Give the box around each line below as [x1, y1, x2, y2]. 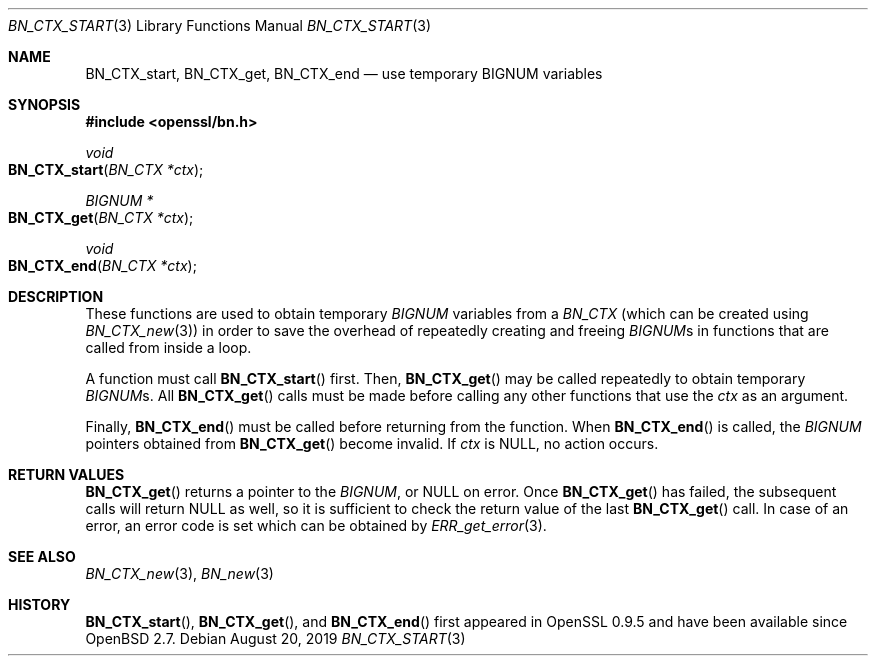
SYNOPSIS [8, 96, 81, 113]
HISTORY [8, 596, 71, 613]
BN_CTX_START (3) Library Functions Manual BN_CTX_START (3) [8, 17, 431, 34]
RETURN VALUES [8, 466, 125, 483]
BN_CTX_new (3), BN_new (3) [85, 565, 274, 582]
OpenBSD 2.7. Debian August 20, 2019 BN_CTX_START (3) [85, 630, 466, 647]
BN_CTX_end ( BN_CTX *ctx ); [8, 257, 197, 274]
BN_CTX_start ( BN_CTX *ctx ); [8, 161, 204, 178]
